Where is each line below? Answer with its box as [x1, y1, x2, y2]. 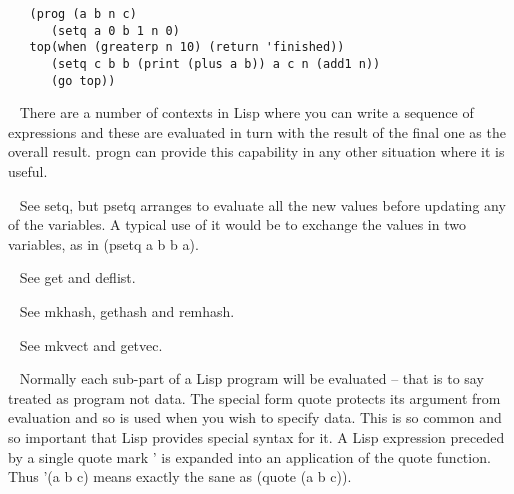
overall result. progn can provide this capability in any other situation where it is [8, 141, 505, 162]
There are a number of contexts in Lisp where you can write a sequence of [19, 102, 474, 123]
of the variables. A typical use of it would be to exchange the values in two [8, 214, 466, 235]
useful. [8, 161, 48, 182]
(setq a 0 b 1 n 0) [50, 23, 180, 38]
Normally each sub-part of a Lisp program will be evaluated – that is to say [19, 368, 484, 389]
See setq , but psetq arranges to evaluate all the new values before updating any [19, 194, 506, 215]
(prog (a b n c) [29, 7, 137, 21]
